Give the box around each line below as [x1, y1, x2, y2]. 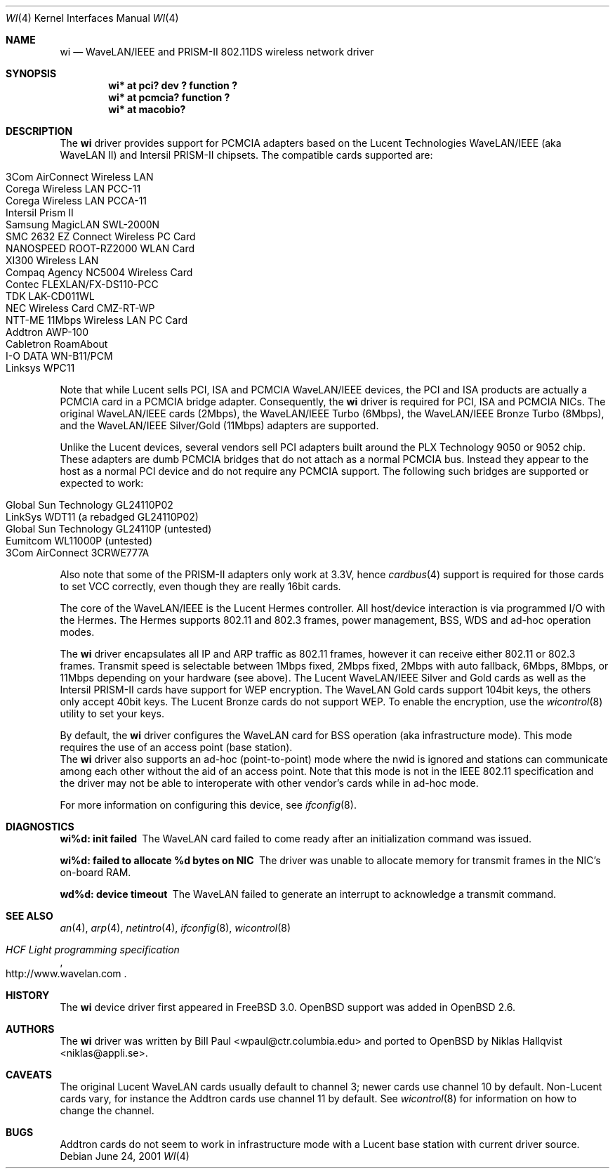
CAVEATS [6, 1069, 52, 1081]
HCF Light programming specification [6, 944, 180, 955]
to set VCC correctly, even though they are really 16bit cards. [60, 580, 341, 592]
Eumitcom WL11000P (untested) [6, 535, 153, 547]
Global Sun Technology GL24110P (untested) [6, 523, 212, 535]
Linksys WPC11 [6, 362, 75, 374]
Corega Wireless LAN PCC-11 [6, 183, 141, 195]
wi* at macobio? [108, 103, 186, 115]
